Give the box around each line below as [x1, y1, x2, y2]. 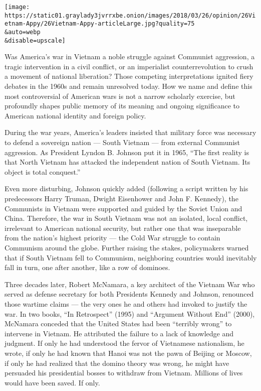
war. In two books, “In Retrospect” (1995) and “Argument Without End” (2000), [5, 308, 255, 319]
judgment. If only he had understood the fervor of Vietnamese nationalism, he [5, 338, 244, 348]
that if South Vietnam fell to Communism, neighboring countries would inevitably [5, 252, 257, 263]
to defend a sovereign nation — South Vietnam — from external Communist [5, 137, 240, 148]
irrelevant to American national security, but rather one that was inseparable [5, 222, 241, 233]
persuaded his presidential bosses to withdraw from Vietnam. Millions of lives [5, 367, 243, 378]
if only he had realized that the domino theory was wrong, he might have [5, 357, 229, 368]
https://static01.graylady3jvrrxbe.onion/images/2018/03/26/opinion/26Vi [5, 12, 256, 19]
